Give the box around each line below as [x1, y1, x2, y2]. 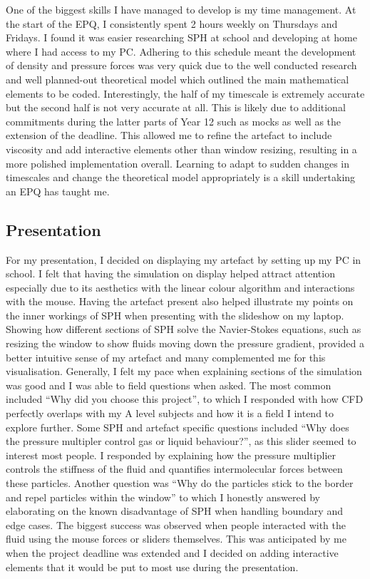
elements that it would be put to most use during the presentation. [6, 559, 299, 574]
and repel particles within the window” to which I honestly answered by [6, 489, 320, 504]
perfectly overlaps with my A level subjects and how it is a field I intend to [6, 406, 334, 421]
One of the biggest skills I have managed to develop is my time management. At [6, 2, 356, 16]
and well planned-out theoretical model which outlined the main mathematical [6, 71, 349, 86]
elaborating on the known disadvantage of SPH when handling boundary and [6, 503, 343, 518]
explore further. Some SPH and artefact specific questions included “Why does [6, 419, 349, 434]
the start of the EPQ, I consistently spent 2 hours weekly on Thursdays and [6, 16, 338, 31]
